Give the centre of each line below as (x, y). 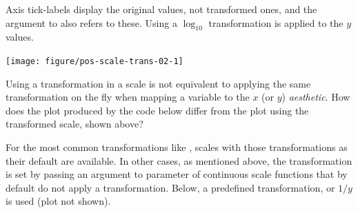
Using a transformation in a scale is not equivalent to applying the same (158, 83)
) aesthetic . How (316, 97)
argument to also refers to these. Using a (91, 22)
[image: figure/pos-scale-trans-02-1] (95, 61)
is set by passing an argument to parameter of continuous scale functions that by (177, 174)
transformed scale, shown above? (74, 124)
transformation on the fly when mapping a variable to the (128, 97)
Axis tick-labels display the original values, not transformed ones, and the (161, 9)
